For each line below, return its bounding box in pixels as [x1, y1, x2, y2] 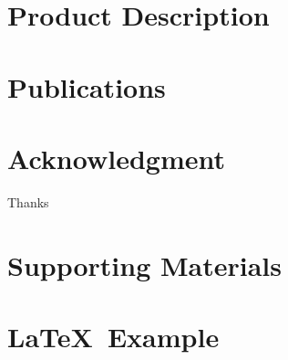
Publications [7, 68, 166, 105]
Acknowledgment [7, 139, 225, 176]
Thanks [7, 192, 49, 211]
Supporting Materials [7, 246, 283, 283]
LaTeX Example [7, 318, 220, 355]
